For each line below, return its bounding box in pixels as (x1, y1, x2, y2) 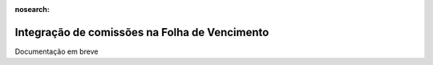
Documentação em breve (14, 47, 99, 56)
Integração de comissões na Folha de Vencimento (14, 25, 269, 39)
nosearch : (14, 5, 50, 14)
